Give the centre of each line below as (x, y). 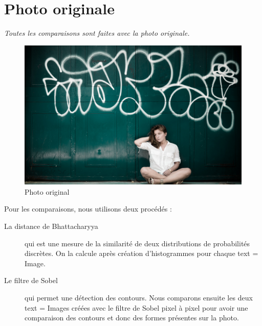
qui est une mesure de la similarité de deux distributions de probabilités (137, 243)
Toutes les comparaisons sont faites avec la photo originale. (97, 33)
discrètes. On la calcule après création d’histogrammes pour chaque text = (141, 253)
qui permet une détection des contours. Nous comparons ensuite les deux (139, 297)
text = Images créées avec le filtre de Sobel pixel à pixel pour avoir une (136, 307)
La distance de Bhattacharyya (51, 226)
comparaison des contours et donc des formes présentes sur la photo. (132, 318)
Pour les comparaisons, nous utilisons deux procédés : (88, 209)
